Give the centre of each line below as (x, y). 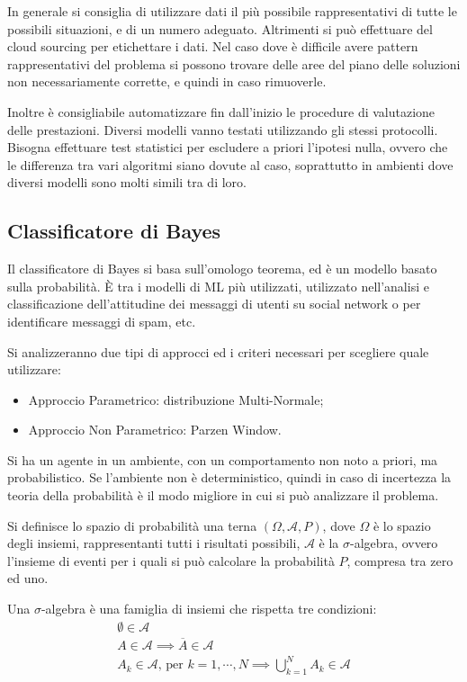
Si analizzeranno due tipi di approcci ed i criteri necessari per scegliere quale (218, 351)
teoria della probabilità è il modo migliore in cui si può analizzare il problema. (223, 495)
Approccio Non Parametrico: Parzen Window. (155, 430)
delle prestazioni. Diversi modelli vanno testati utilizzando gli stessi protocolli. (223, 129)
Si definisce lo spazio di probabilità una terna (132, 525)
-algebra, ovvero (394, 543)
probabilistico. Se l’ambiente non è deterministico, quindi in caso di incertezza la (229, 477)
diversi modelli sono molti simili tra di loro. (127, 182)
